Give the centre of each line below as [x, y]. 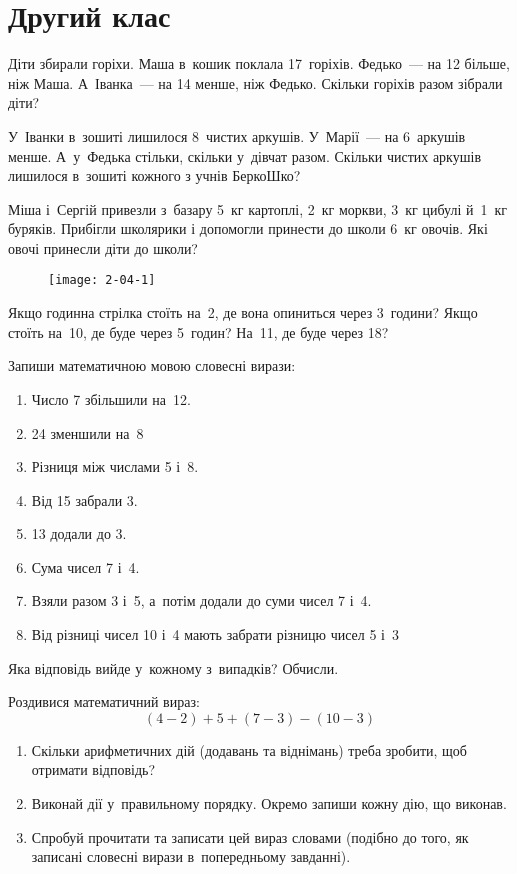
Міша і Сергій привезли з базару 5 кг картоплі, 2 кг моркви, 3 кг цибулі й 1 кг [257, 208]
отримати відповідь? [93, 769]
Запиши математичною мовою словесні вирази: [152, 365]
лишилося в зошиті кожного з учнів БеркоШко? [154, 175]
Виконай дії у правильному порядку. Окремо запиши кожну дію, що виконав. [269, 803]
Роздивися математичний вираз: [104, 701]
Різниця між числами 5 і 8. [115, 466]
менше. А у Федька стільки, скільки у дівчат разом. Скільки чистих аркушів [245, 155]
